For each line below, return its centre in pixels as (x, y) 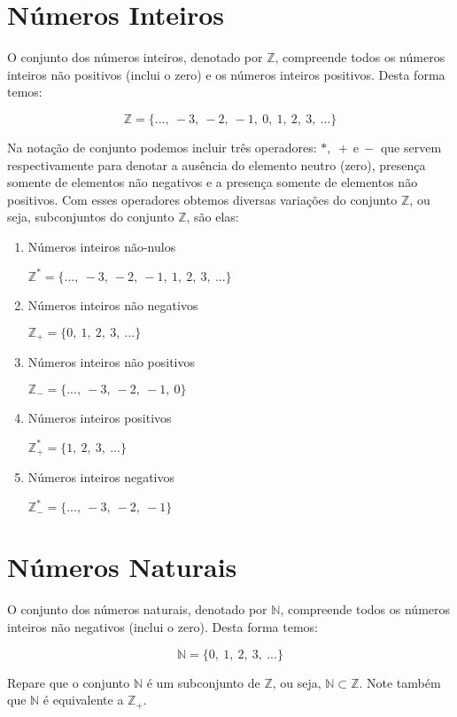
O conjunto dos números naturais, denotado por (137, 609)
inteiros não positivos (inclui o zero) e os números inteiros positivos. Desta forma (226, 74)
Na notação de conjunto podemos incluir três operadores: (162, 147)
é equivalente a (83, 700)
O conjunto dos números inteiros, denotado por (135, 57)
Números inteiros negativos (101, 477)
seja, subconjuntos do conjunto (91, 217)
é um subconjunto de (203, 682)
